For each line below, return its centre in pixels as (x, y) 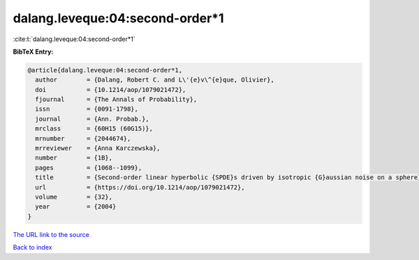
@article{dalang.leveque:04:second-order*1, (105, 70)
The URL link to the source (51, 234)
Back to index (32, 247)
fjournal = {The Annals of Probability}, (116, 100)
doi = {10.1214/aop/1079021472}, (111, 90)
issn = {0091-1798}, (87, 109)
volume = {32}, (74, 197)
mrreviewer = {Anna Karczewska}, (98, 148)
